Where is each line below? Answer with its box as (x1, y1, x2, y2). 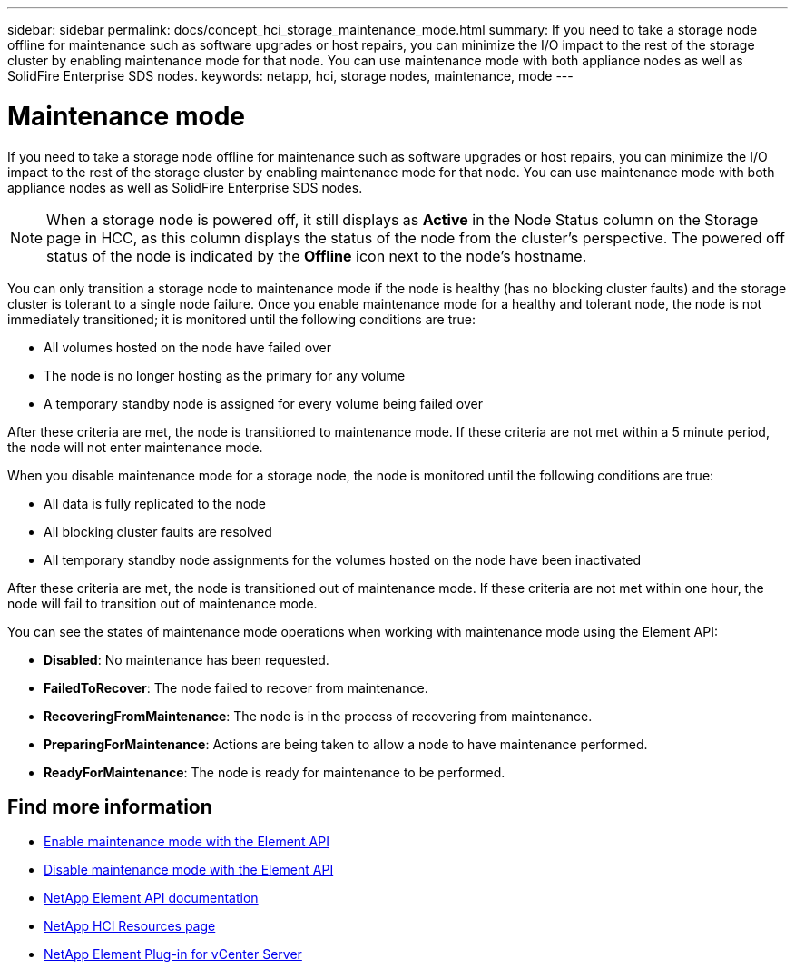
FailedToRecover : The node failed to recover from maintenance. (44, 679, 428, 696)
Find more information (7, 795, 212, 818)
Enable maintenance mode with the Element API (44, 834, 329, 850)
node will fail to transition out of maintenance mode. (7, 595, 318, 611)
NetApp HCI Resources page (44, 918, 216, 934)
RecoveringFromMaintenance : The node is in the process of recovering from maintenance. (44, 707, 593, 724)
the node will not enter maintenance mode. (7, 439, 263, 455)
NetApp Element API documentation (44, 890, 259, 906)
